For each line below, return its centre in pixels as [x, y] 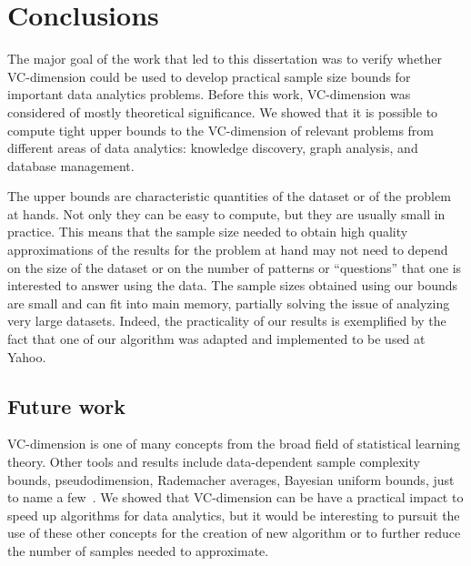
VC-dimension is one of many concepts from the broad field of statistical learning [234, 444]
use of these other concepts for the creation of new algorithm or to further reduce [234, 533]
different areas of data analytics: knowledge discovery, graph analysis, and [213, 148]
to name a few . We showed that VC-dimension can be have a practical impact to [235, 497]
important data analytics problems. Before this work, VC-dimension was [209, 94]
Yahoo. [27, 356]
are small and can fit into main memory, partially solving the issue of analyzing [229, 303]
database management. [71, 165]
